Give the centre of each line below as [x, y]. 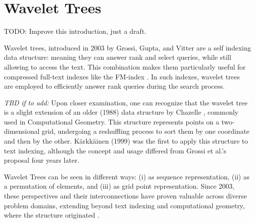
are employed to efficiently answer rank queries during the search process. [115, 86]
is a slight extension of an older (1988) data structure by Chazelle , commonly [121, 112]
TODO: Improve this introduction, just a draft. [75, 31]
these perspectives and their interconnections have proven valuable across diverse [126, 196]
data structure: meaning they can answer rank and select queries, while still [118, 57]
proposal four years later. [42, 160]
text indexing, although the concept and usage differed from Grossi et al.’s [115, 150]
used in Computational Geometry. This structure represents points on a [112, 121]
